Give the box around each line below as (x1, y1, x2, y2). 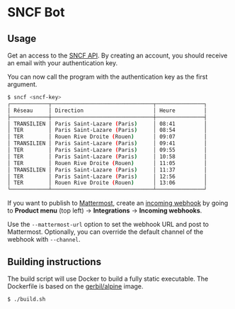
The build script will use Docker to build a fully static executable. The (7, 274, 209, 283)
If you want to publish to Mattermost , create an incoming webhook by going (7, 199, 229, 208)
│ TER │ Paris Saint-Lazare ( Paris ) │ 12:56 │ (7, 173, 207, 180)
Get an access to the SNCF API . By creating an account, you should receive (7, 51, 228, 60)
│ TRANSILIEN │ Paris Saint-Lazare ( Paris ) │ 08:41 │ (7, 120, 207, 128)
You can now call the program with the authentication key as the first (7, 72, 208, 81)
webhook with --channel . (7, 235, 81, 244)
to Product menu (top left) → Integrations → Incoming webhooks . (7, 206, 202, 215)
